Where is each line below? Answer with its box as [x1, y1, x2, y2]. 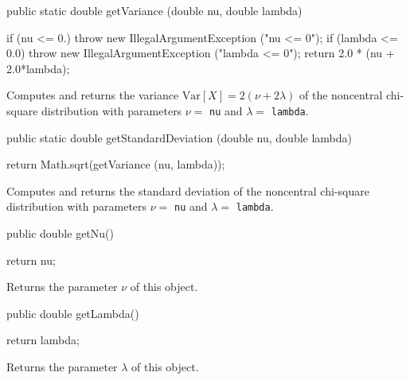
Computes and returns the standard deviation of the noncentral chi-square [6, 182, 369, 199]
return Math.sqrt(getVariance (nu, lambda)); [6, 156, 225, 173]
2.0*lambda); [6, 60, 70, 76]
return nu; [6, 251, 56, 268]
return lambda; [6, 332, 80, 348]
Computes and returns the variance [6, 87, 179, 103]
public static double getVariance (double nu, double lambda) [6, 2, 303, 18]
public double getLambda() [6, 304, 139, 321]
